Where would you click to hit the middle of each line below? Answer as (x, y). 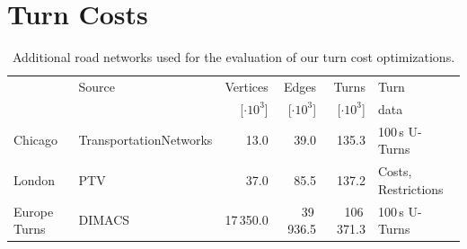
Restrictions (410, 188)
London (35, 179)
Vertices (247, 86)
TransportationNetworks (145, 140)
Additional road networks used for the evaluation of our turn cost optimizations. (233, 57)
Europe (34, 211)
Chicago (35, 140)
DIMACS (104, 220)
